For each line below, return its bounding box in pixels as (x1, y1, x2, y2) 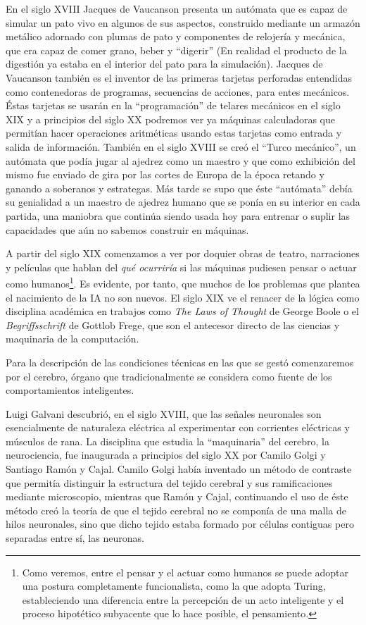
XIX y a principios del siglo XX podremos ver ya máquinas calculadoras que (6, 111, 335, 126)
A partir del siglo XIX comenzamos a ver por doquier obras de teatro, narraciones (6, 246, 360, 261)
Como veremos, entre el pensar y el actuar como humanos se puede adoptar (22, 564, 349, 579)
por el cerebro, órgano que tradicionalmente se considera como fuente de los (6, 369, 332, 383)
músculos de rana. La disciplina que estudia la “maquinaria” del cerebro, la (6, 433, 329, 448)
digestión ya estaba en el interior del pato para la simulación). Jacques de (6, 56, 323, 71)
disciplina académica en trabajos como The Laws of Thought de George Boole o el (6, 304, 359, 318)
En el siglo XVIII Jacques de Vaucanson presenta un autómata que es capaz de (6, 1, 348, 16)
